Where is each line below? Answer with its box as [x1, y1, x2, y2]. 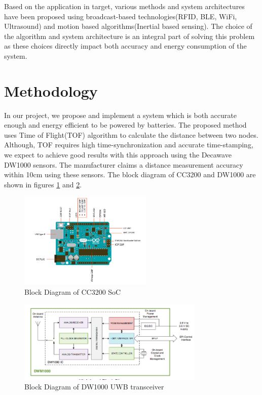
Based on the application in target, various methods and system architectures [4, 1, 245, 11]
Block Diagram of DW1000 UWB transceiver [24, 381, 164, 392]
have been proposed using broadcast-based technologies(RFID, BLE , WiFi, [4, 11, 237, 21]
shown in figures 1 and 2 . [4, 179, 82, 189]
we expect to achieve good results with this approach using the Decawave [4, 149, 232, 160]
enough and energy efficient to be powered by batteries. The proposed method [4, 120, 247, 130]
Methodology [4, 80, 98, 101]
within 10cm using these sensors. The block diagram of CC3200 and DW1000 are [4, 169, 256, 180]
